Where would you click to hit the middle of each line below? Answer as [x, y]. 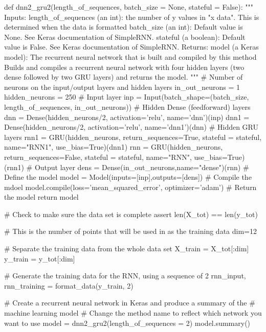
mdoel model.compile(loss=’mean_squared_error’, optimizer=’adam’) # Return [130, 187]
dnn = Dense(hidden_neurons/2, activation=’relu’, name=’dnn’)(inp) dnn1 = [127, 117]
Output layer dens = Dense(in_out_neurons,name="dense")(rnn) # [142, 167]
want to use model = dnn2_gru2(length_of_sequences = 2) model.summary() [127, 323]
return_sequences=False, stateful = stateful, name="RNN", [98, 157]
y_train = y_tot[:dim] [40, 258]
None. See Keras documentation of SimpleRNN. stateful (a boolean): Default [125, 37]
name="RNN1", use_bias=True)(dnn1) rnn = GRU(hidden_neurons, [114, 147]
